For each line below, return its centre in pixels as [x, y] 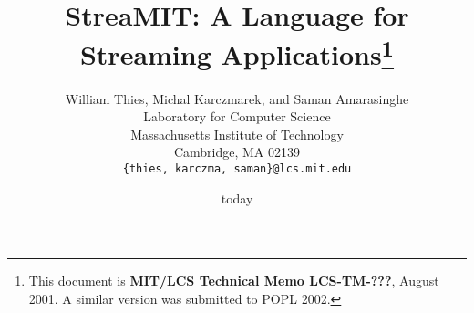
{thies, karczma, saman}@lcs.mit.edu [237, 169]
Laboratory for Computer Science [237, 116]
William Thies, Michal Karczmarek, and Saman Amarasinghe [237, 98]
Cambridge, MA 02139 [237, 152]
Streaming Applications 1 [237, 52]
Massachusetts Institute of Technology [237, 134]
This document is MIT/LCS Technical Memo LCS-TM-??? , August [234, 281]
